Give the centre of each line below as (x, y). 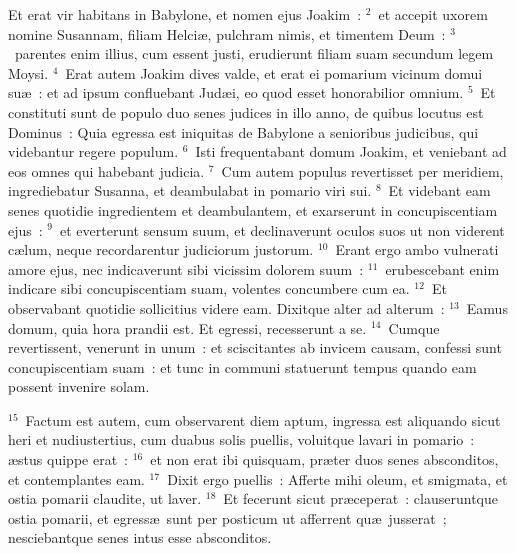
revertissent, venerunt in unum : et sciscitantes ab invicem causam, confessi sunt (255, 347)
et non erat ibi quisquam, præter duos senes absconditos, (324, 459)
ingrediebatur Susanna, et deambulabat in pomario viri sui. (190, 190)
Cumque (414, 327)
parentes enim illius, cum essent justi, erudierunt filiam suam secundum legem (254, 53)
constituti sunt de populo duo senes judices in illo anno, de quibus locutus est (246, 111)
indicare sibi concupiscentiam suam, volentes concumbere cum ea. (209, 288)
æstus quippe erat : (68, 459)
